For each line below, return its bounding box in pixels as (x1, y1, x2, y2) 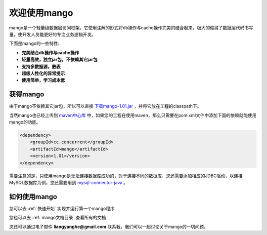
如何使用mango (9, 193, 57, 201)
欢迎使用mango (9, 7, 74, 18)
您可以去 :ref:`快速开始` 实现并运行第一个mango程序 (9, 205, 115, 211)
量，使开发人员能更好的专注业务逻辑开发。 (9, 31, 96, 37)
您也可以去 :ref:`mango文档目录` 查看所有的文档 (9, 215, 106, 221)
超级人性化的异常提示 (21, 70, 65, 76)
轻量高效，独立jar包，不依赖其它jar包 (21, 57, 98, 63)
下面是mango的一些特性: (9, 40, 59, 46)
